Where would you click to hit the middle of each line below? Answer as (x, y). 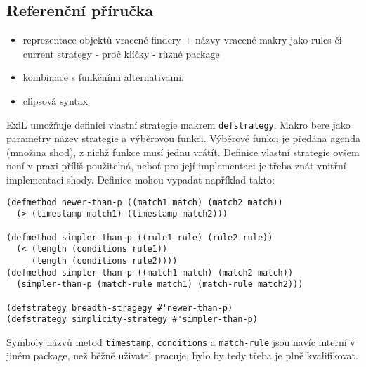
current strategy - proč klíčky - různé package (121, 53)
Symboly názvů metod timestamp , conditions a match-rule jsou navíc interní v (181, 341)
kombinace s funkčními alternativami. (103, 77)
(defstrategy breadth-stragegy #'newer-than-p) (120, 308)
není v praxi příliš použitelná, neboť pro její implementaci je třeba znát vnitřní (176, 166)
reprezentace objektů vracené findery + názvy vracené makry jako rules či (182, 40)
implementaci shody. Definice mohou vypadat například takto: (140, 180)
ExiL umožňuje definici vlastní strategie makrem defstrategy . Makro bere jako (178, 124)
